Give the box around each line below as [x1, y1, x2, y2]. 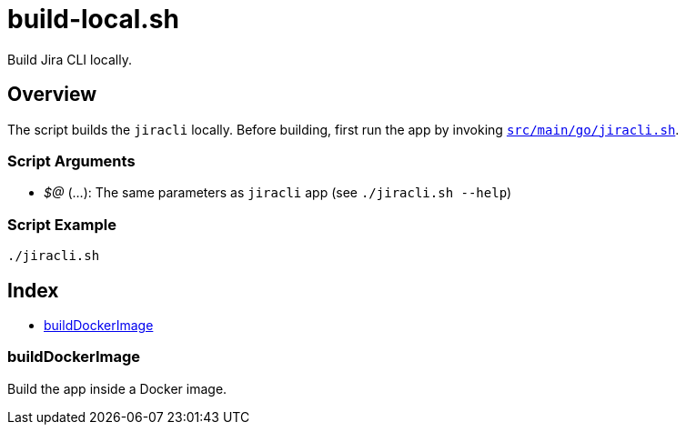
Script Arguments [7, 151, 136, 170]
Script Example [7, 215, 116, 234]
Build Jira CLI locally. [7, 51, 132, 67]
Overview [7, 83, 97, 106]
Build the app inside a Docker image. [7, 380, 227, 397]
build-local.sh [7, 4, 179, 35]
